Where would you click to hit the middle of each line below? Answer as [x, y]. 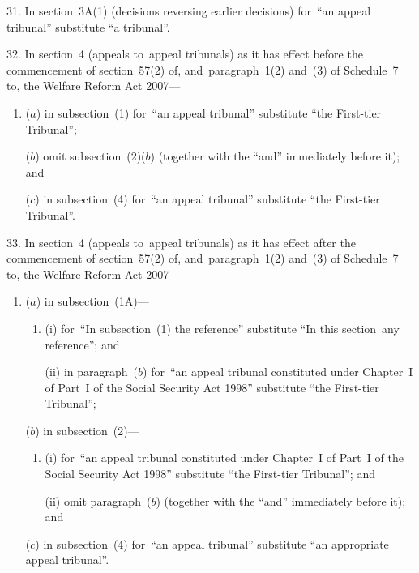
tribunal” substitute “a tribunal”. [88, 26]
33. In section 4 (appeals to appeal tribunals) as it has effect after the [181, 242]
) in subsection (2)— [87, 430]
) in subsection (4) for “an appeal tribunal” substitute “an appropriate [212, 543]
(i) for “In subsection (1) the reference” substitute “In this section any [222, 328]
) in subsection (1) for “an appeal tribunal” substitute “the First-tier [209, 112]
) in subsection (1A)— [92, 301]
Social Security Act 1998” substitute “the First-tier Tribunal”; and [210, 474]
